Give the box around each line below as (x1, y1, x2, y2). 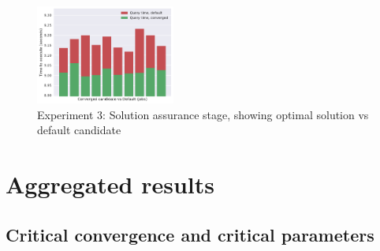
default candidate (37, 122, 121, 138)
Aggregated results (6, 168, 214, 200)
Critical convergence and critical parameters (6, 222, 374, 246)
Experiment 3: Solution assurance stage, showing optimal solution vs (37, 106, 369, 122)
